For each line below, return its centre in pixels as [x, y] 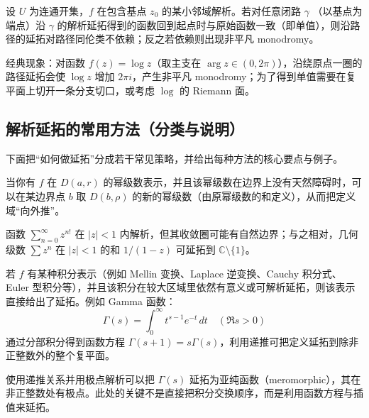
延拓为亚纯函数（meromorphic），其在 [275, 379]
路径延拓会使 [35, 76]
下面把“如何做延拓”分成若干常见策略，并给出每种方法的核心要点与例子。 [175, 158]
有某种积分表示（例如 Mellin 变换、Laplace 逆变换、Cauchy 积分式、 [184, 273]
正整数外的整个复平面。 [60, 355]
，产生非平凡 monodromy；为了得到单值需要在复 [244, 76]
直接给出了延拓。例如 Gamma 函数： [91, 301]
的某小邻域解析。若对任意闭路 [231, 11]
